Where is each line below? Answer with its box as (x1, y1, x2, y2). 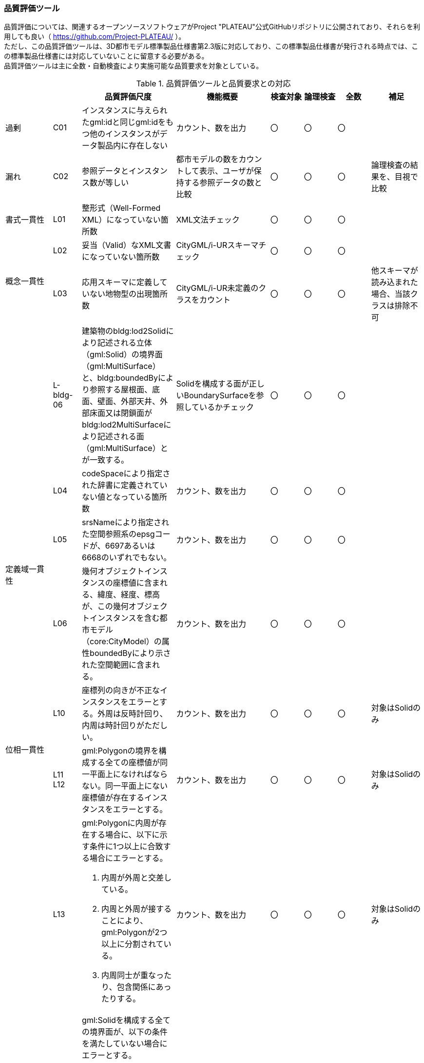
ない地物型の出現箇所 (90, 289, 168, 299)
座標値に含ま (113, 578, 160, 588)
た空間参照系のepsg (82, 529, 155, 539)
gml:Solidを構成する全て (82, 1015, 171, 1025)
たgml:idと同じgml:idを (82, 117, 166, 127)
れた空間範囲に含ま (82, 660, 153, 670)
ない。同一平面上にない (82, 781, 168, 791)
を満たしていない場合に (82, 1039, 168, 1049)
